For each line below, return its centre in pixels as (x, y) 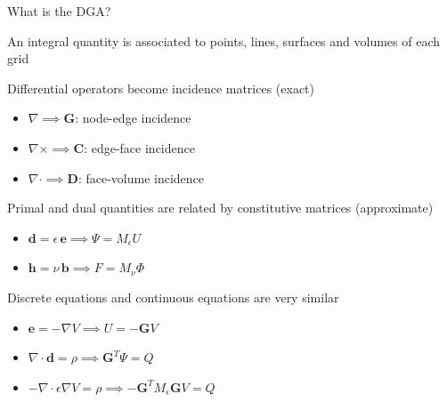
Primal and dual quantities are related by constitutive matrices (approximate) (220, 208)
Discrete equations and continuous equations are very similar (173, 297)
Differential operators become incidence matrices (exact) (161, 88)
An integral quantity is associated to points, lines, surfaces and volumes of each (224, 40)
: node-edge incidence (133, 118)
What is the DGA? (59, 11)
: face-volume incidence (141, 177)
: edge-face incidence (139, 147)
